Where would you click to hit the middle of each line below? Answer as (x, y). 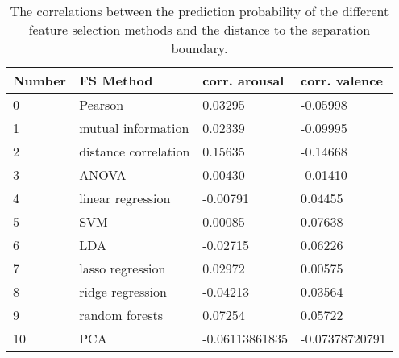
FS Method (116, 80)
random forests (121, 315)
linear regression (125, 198)
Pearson (102, 104)
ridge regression (123, 291)
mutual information (134, 128)
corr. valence (342, 80)
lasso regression (123, 268)
